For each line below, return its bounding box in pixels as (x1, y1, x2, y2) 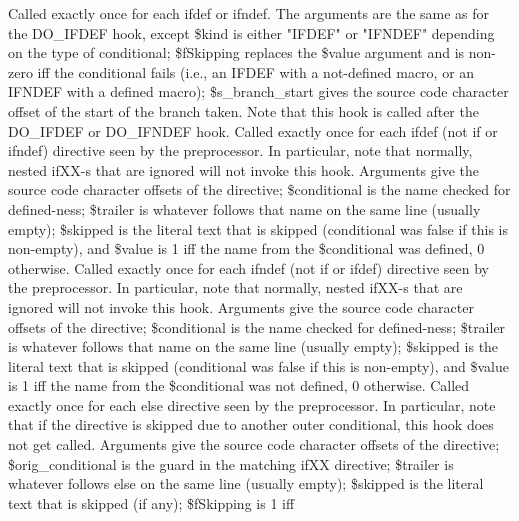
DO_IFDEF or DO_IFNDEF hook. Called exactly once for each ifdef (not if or (8, 120, 498, 141)
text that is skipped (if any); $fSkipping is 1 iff (8, 492, 295, 513)
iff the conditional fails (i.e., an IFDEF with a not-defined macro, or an (37, 61, 475, 82)
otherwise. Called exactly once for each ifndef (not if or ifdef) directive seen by (8, 257, 489, 278)
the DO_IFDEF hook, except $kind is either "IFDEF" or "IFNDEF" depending (8, 22, 495, 43)
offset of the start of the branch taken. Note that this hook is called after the (8, 100, 479, 121)
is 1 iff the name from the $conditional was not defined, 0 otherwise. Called (8, 375, 470, 396)
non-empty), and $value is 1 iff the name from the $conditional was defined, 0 (8, 238, 485, 259)
